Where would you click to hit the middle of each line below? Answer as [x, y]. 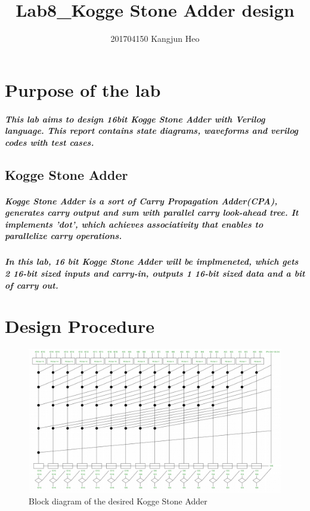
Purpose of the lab [83, 89]
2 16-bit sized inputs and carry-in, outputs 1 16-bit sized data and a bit [155, 273]
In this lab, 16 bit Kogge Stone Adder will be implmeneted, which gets [152, 261]
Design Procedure [80, 326]
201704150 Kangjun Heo [155, 39]
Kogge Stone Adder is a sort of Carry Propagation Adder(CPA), [141, 201]
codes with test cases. [49, 142]
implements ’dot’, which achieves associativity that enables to [134, 224]
